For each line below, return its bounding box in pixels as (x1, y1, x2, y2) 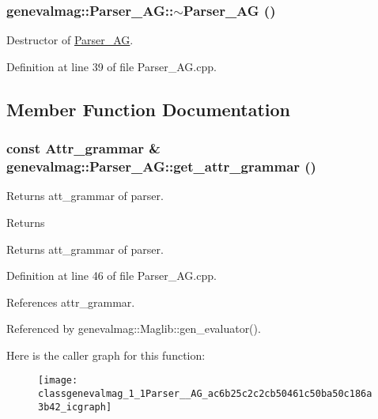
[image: (38, 375, 78, 387)
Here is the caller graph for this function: (6, 346, 206, 363)
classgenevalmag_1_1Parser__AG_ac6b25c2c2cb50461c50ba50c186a (38, 388, 372, 400)
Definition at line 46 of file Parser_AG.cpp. (6, 267, 217, 284)
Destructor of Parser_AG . (6, 32, 134, 48)
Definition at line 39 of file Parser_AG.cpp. (6, 58, 217, 74)
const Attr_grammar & (6, 138, 161, 158)
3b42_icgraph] (38, 401, 112, 413)
